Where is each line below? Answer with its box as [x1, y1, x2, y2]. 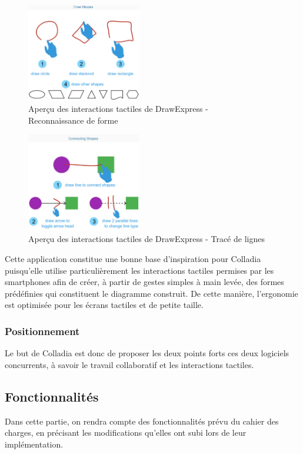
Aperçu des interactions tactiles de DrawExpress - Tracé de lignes [28, 233, 265, 245]
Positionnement [5, 323, 80, 338]
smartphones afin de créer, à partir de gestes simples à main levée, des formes [5, 276, 284, 288]
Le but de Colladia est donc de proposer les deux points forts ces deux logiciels [5, 347, 289, 359]
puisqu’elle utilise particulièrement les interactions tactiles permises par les [5, 264, 274, 276]
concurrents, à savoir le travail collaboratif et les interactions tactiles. [5, 358, 254, 370]
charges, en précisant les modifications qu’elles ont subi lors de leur [5, 426, 247, 439]
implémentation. [5, 438, 64, 450]
